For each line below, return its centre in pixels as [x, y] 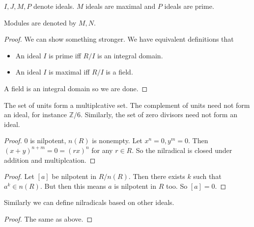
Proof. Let [19, 176]
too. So [177, 186]
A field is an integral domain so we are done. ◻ [76, 88]
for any [102, 150]
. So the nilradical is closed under [182, 150]
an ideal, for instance [36, 114]
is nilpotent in [135, 186]
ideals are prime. [189, 6]
